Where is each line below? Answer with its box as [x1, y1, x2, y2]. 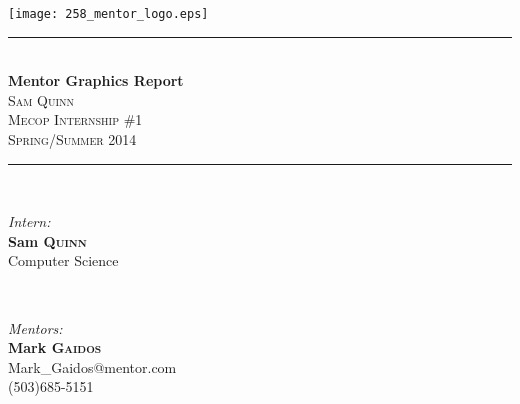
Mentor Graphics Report [8, 70, 184, 91]
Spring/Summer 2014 [8, 129, 137, 150]
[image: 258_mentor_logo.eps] [8, 7, 209, 21]
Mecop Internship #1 [8, 109, 143, 130]
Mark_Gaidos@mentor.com [8, 356, 177, 377]
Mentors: [8, 317, 63, 338]
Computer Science [8, 250, 119, 271]
